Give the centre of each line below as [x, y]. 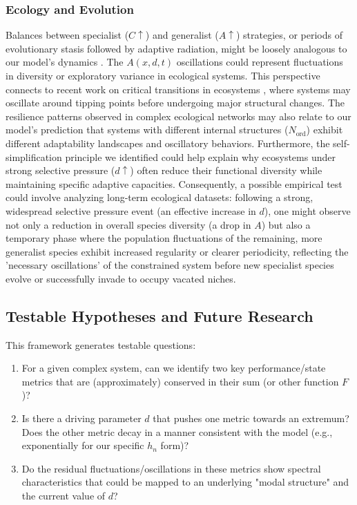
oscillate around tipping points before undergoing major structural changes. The [175, 103]
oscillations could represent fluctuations [260, 62]
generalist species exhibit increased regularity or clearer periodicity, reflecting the [177, 251]
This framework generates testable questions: [101, 344]
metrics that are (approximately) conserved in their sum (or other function [180, 381]
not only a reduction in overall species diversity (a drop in [128, 224]
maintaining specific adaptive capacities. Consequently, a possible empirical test [174, 183]
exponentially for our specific [83, 445]
